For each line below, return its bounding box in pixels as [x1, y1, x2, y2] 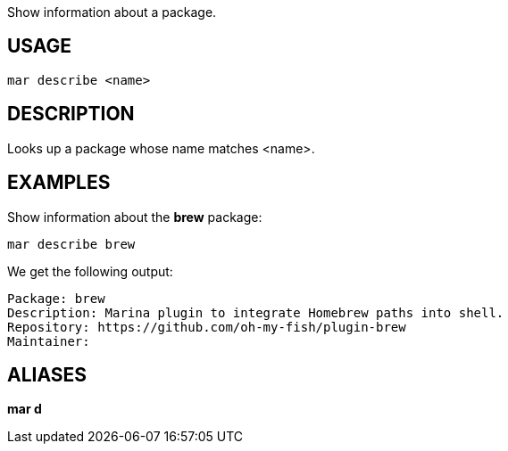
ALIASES [7, 363, 87, 386]
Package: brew [7, 291, 105, 306]
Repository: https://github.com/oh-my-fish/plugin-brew [7, 319, 406, 334]
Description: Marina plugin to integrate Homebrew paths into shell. [7, 305, 504, 320]
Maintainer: [7, 333, 90, 348]
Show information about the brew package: [7, 209, 262, 225]
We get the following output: [7, 263, 173, 279]
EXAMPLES [7, 171, 111, 194]
